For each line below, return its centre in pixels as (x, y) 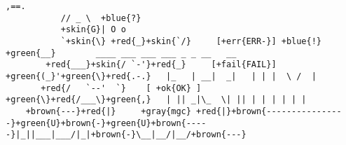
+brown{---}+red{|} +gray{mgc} (108, 111)
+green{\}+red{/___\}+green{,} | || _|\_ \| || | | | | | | (156, 100)
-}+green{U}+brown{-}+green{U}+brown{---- (106, 123)
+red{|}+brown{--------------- (269, 111)
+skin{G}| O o (93, 30)
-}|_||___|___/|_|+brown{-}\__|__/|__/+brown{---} (126, 135)
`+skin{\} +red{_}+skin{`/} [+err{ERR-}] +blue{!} (191, 41)
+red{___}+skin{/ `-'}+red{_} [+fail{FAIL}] (161, 65)
